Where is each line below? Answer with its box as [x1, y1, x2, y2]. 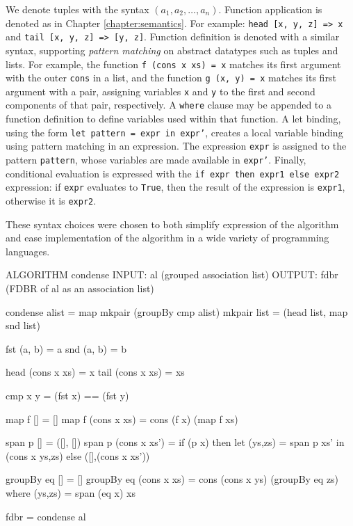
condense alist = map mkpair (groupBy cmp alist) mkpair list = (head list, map [6, 304, 348, 319]
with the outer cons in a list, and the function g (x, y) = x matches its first [6, 70, 336, 85]
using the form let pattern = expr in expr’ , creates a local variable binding [6, 125, 343, 139]
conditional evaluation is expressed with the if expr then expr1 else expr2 [6, 166, 340, 180]
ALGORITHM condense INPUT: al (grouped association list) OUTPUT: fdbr [6, 267, 338, 282]
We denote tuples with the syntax [6, 2, 149, 16]
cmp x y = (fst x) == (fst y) [6, 388, 129, 402]
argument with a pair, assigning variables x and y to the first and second [6, 83, 315, 98]
